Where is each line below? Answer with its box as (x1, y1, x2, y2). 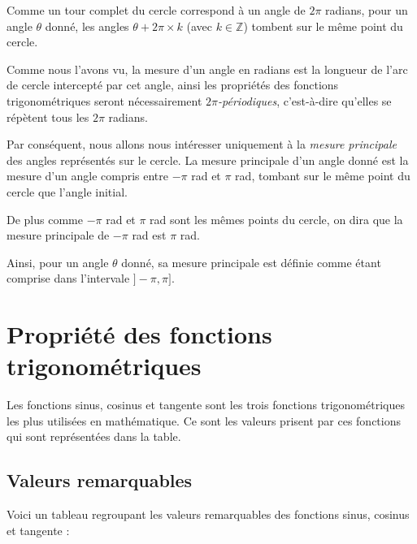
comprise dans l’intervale (7, 270, 130, 287)
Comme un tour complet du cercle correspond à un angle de (7, 2, 306, 18)
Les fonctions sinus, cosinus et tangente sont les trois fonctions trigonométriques (7, 396, 405, 413)
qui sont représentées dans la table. (7, 428, 181, 445)
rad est (132, 227, 167, 244)
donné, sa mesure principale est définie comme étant (121, 253, 381, 270)
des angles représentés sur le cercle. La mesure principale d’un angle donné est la (7, 151, 409, 168)
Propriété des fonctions (7, 317, 272, 351)
